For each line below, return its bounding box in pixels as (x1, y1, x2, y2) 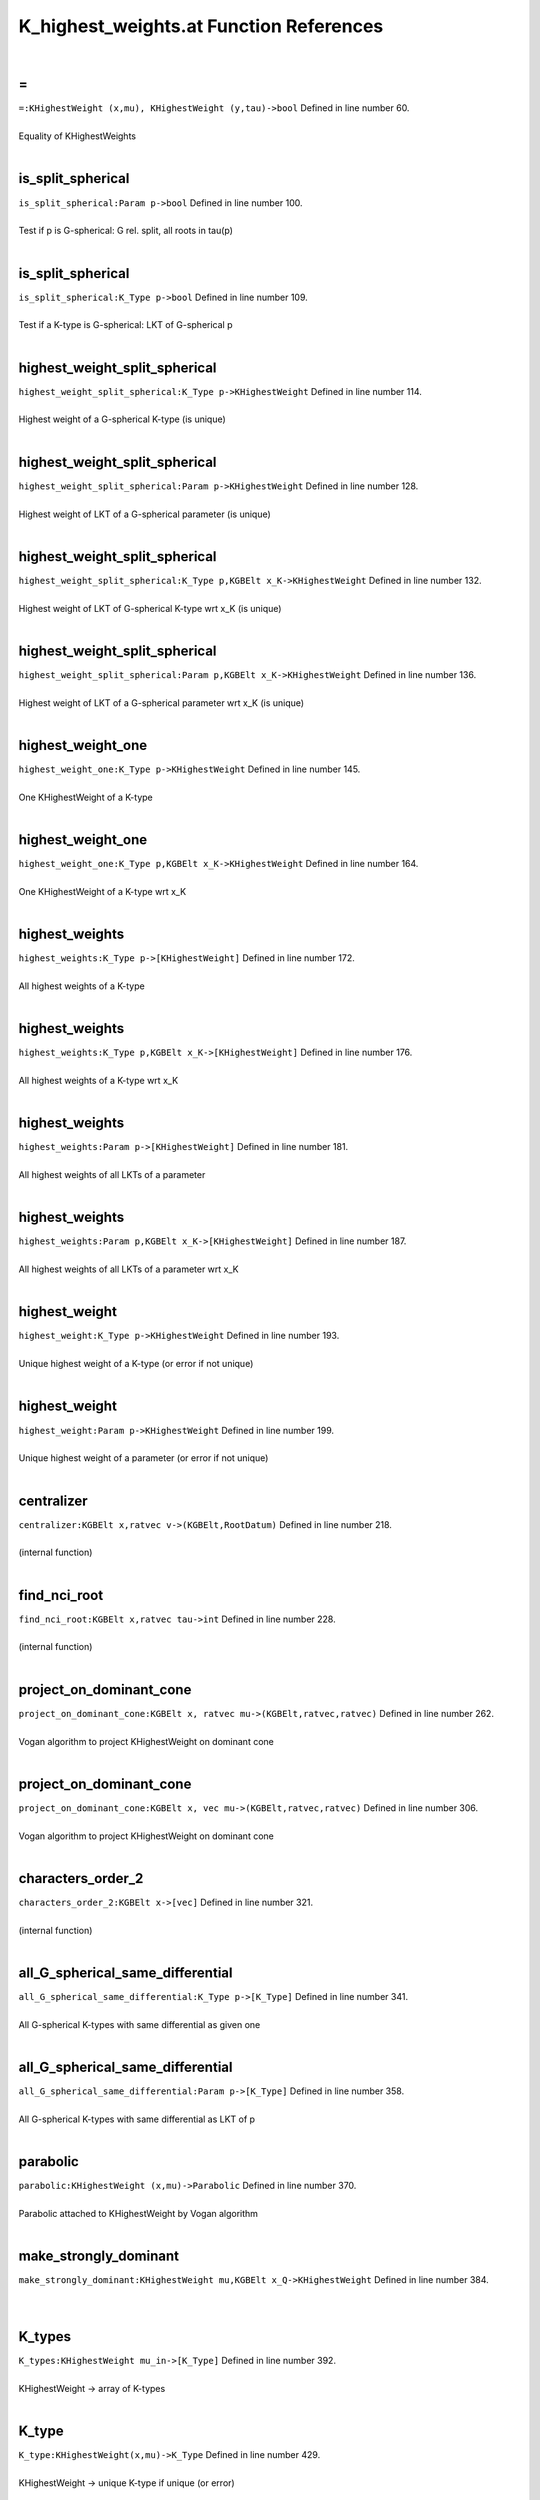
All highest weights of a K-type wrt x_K (18, 1075, 179, 1087)
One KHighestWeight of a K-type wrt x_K (18, 885, 187, 897)
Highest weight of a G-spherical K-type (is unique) (18, 413, 227, 425)
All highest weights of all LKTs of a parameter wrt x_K (18, 1263, 239, 1275)
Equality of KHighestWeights (18, 130, 137, 142)
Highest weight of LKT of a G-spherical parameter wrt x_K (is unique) (18, 696, 305, 709)
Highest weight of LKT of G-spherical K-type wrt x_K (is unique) (18, 602, 282, 614)
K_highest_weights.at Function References (18, 15, 384, 37)
